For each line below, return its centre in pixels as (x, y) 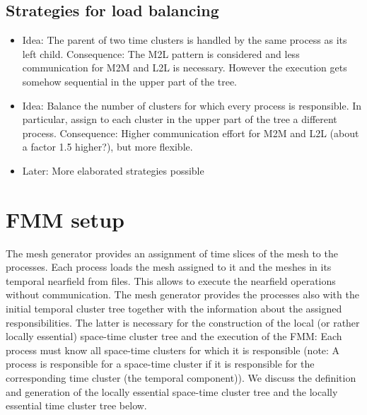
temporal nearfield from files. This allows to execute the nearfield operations (171, 280)
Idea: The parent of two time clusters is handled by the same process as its (185, 40)
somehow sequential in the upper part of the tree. (130, 81)
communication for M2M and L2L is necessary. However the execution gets (185, 68)
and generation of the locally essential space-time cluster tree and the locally (172, 391)
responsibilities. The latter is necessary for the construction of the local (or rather (183, 322)
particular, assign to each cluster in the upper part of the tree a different (180, 119)
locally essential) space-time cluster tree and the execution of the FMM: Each (174, 336)
